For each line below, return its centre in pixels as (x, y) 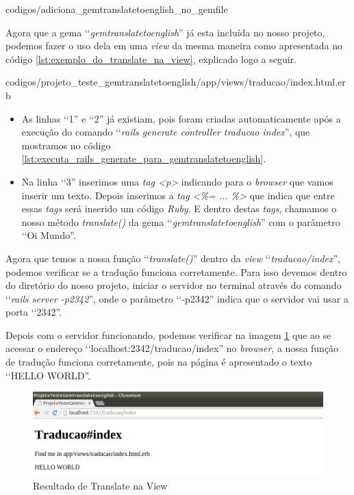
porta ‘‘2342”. (34, 312)
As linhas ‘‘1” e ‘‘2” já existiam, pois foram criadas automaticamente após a (181, 118)
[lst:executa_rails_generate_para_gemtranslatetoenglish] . (144, 158)
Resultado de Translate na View (100, 485)
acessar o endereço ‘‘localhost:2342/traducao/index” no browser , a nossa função (172, 348)
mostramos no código (66, 145)
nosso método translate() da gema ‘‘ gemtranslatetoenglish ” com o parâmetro (181, 221)
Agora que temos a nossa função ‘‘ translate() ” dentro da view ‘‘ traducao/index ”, (173, 258)
